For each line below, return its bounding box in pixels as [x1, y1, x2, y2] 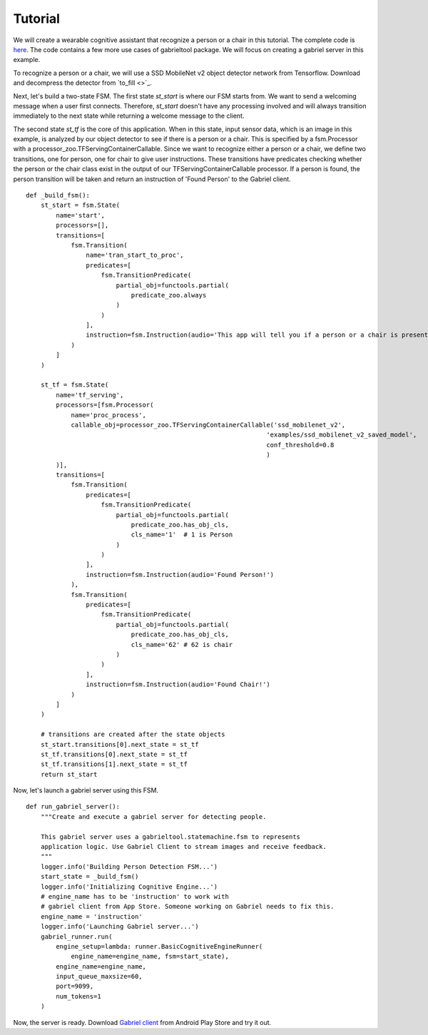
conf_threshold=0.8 [266, 441, 335, 449]
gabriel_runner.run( [40, 932, 113, 941]
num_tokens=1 [56, 992, 101, 1000]
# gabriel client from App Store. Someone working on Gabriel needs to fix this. [40, 902, 335, 911]
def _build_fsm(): [26, 191, 91, 200]
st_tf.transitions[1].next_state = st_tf [40, 760, 188, 768]
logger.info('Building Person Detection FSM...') [40, 862, 218, 870]
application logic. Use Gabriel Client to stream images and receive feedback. [40, 842, 327, 851]
